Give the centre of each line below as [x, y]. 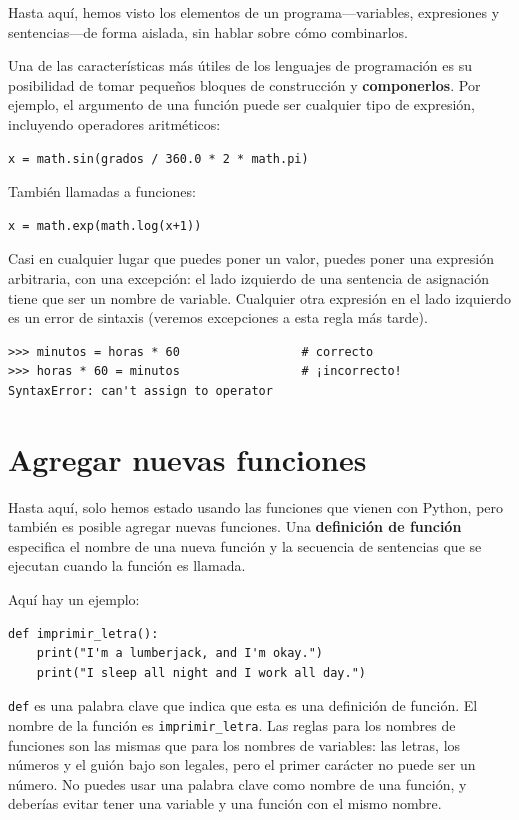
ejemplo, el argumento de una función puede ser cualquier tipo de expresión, [241, 104]
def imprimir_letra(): [83, 633]
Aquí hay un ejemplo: [74, 599]
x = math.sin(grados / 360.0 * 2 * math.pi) [158, 158]
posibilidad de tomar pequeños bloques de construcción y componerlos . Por [244, 84]
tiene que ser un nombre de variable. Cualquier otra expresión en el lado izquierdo [259, 297]
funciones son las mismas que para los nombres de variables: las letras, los [234, 744]
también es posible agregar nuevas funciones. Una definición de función [235, 526]
